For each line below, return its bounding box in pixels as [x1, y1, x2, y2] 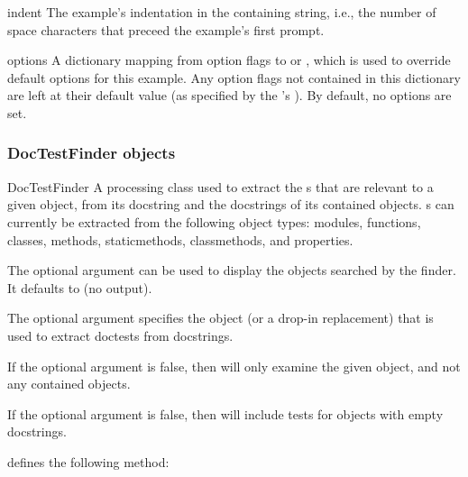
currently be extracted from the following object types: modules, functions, [7, 212, 421, 231]
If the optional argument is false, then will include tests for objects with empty [7, 404, 444, 423]
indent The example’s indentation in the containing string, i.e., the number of [7, 3, 436, 21]
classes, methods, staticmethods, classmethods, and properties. [7, 230, 353, 249]
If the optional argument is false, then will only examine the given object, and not [7, 356, 461, 375]
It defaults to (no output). [7, 278, 152, 297]
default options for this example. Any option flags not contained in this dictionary [7, 68, 461, 87]
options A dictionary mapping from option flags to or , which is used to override [7, 50, 451, 69]
